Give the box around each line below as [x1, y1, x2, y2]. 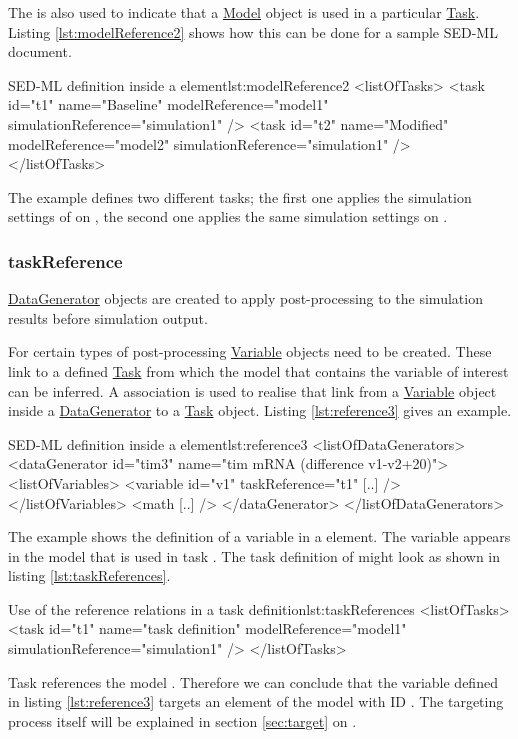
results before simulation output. [8, 307, 208, 328]
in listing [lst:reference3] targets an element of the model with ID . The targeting [8, 691, 504, 712]
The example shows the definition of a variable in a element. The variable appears [8, 526, 511, 547]
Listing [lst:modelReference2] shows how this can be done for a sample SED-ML [8, 21, 498, 42]
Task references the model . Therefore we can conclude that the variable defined [8, 671, 498, 692]
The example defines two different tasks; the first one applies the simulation [8, 186, 472, 207]
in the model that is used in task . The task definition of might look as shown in [8, 545, 501, 566]
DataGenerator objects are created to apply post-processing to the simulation [8, 288, 483, 309]
